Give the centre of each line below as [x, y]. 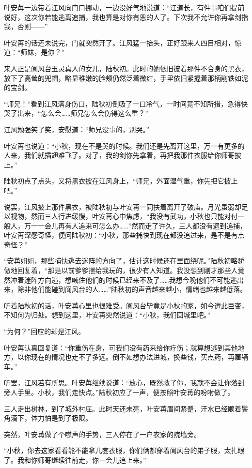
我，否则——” [26, 26]
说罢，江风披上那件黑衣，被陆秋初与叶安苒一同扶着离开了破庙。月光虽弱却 [123, 206]
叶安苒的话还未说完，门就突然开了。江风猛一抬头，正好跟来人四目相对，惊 [123, 42]
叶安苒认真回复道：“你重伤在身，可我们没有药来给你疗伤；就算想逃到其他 [121, 347]
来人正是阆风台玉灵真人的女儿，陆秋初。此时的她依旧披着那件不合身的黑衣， [126, 68]
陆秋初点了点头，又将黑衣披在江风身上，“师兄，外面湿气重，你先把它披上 [121, 181]
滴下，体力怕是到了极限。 [51, 418]
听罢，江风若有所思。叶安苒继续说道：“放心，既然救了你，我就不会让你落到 [124, 383]
